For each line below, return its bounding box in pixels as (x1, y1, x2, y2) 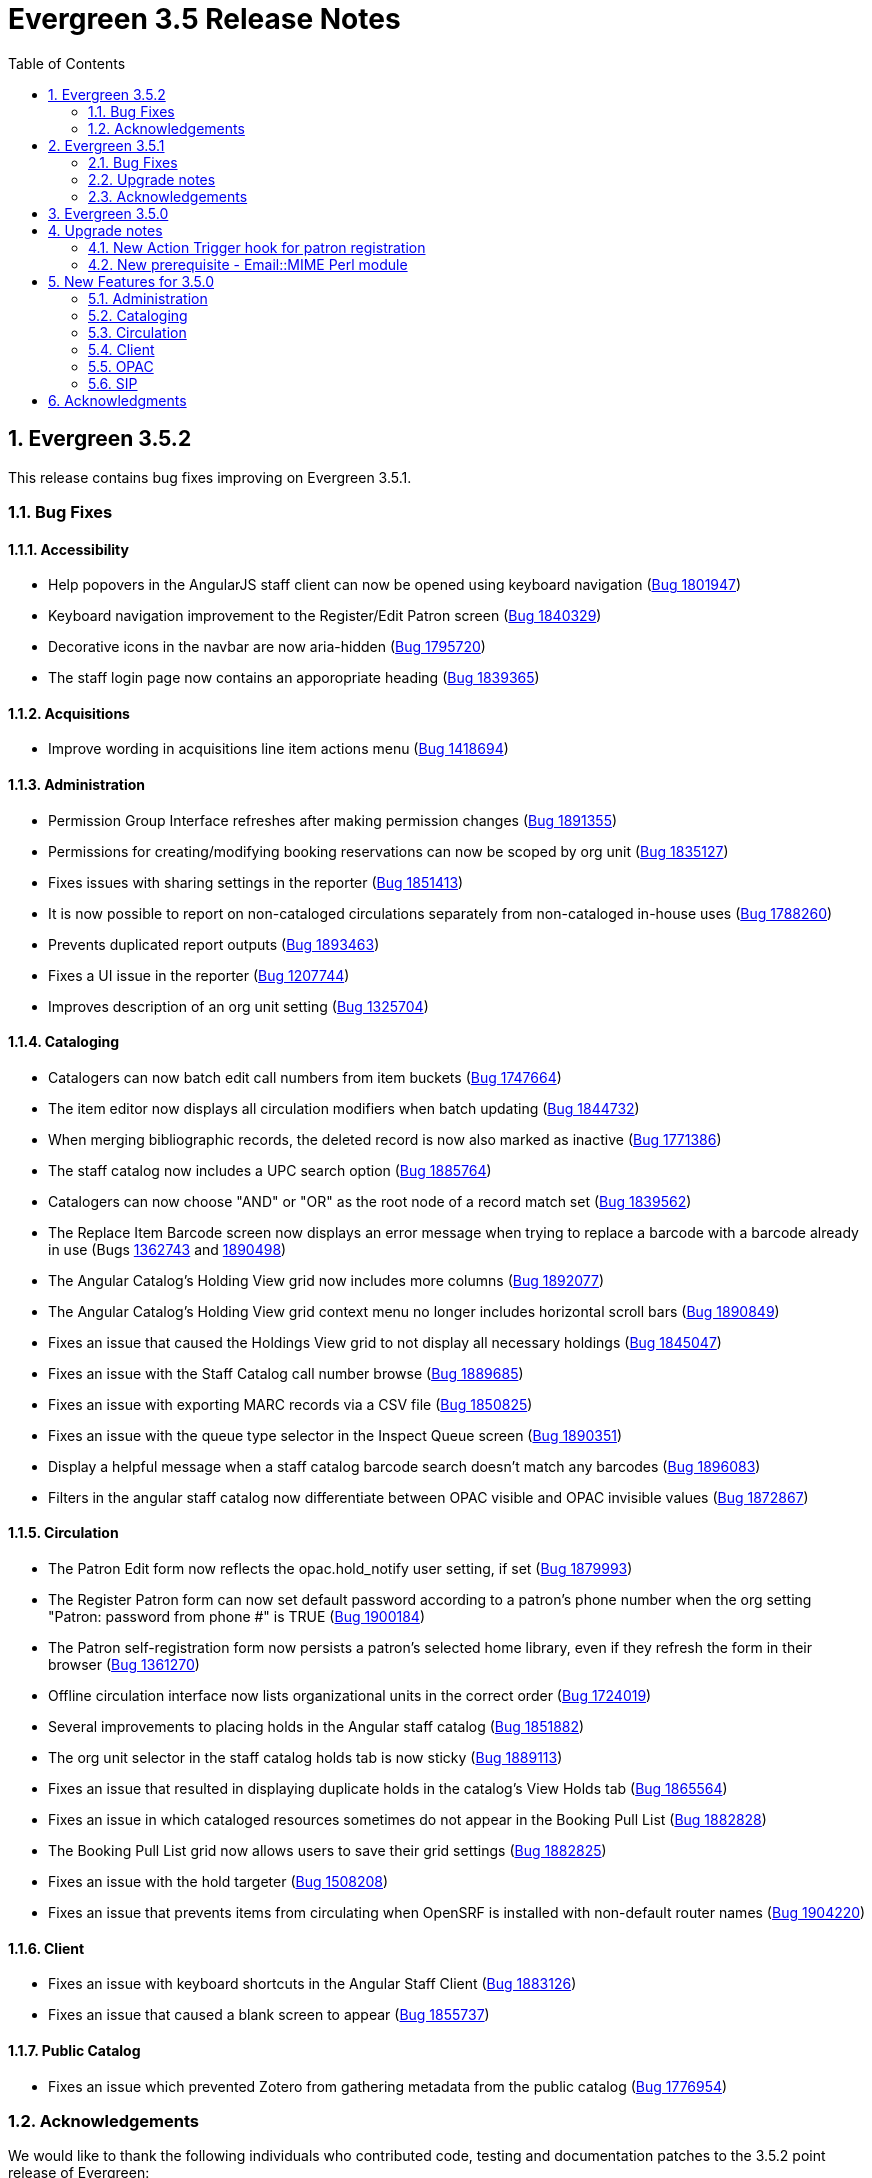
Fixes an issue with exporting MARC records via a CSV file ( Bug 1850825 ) (48, 1395, 533, 1413)
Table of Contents (8, 54, 126, 72)
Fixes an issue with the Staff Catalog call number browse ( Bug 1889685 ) (48, 1364, 524, 1382)
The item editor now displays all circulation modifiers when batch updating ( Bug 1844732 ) (48, 1099, 640, 1117)
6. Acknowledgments (48, 391, 187, 409)
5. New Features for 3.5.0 (48, 272, 214, 290)
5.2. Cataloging (88, 306, 188, 324)
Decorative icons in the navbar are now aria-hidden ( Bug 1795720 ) (48, 638, 486, 656)
